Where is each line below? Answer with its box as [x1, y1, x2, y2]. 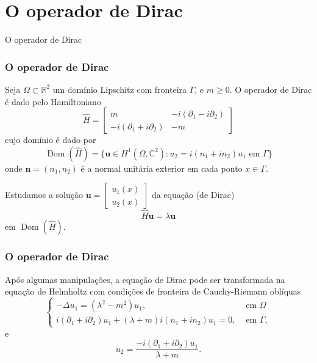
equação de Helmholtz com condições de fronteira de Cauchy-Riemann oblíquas [5, 285, 301, 298]
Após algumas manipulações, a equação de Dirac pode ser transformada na [5, 273, 285, 285]
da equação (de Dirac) [151, 188, 235, 201]
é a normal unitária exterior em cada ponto [80, 161, 243, 174]
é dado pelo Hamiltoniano [5, 95, 101, 108]
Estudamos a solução [5, 188, 83, 201]
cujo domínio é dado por [5, 133, 96, 146]
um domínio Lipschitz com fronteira [52, 82, 187, 95]
